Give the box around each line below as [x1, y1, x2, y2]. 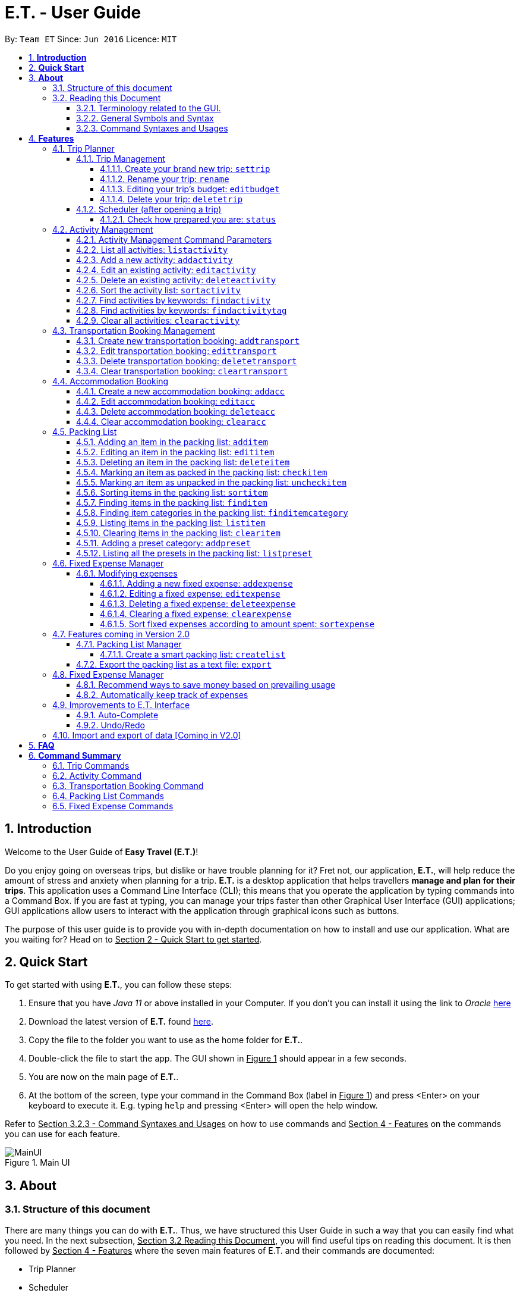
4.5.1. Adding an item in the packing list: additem [76, 436, 268, 447]
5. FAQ [29, 740, 55, 750]
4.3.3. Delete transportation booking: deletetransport [76, 355, 297, 366]
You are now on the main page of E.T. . [29, 1072, 179, 1082]
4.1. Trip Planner [52, 143, 115, 154]
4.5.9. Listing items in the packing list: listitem [76, 517, 266, 528]
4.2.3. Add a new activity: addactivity [76, 254, 233, 265]
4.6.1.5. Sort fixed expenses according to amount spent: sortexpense [100, 618, 375, 629]
